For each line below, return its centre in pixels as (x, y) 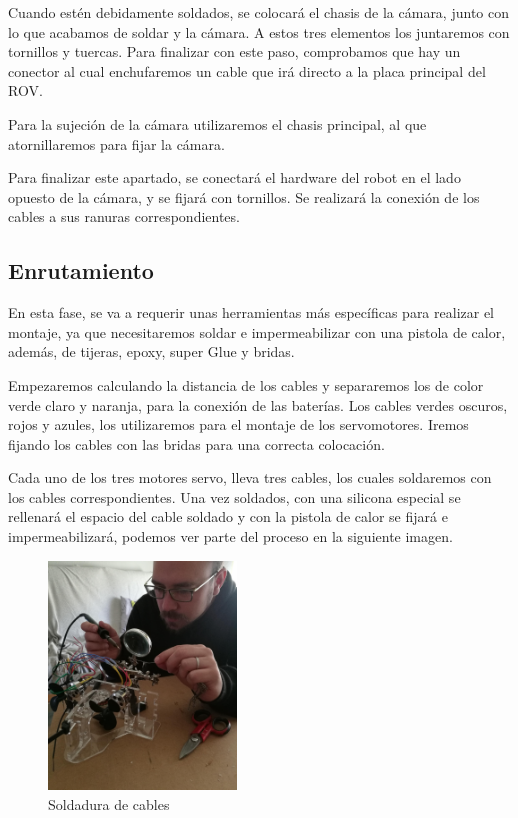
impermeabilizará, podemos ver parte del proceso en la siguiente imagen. (230, 536)
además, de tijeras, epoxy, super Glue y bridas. (151, 351)
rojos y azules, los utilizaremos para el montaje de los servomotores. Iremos (238, 424)
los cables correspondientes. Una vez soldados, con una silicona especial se (234, 496)
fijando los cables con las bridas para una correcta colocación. (196, 443)
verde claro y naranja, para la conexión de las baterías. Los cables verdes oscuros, (258, 404)
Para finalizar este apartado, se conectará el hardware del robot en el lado (234, 177)
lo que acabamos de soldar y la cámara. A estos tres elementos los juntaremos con (259, 31)
